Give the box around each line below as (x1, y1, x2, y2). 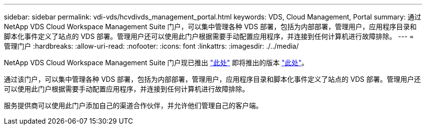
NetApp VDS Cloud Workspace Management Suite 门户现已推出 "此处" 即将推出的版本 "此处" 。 (4, 58, 308, 67)
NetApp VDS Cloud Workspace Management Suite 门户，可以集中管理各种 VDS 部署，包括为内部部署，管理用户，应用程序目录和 (4, 22, 417, 31)
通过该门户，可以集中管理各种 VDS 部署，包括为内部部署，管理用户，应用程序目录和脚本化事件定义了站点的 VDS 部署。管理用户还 (4, 75, 421, 83)
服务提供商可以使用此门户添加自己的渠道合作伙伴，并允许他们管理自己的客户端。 (4, 101, 263, 110)
